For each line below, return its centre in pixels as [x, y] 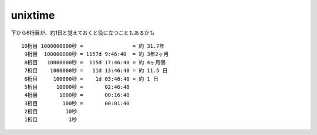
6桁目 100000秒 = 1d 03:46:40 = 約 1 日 [91, 79]
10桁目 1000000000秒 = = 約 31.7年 [93, 46]
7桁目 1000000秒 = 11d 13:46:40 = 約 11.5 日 [96, 71]
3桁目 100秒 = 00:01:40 [77, 103]
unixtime [33, 15]
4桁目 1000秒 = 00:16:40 [77, 95]
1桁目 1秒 [51, 120]
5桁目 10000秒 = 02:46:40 [77, 87]
